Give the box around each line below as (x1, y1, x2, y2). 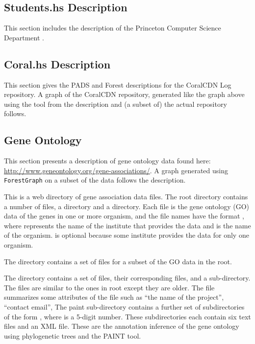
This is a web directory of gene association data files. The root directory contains (4, 191, 248, 202)
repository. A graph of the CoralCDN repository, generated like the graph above (4, 89, 245, 99)
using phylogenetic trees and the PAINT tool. (4, 330, 141, 341)
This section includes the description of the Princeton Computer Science (4, 23, 221, 33)
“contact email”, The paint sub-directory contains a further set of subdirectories (4, 301, 245, 312)
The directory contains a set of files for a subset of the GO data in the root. (4, 256, 232, 266)
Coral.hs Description (4, 56, 111, 71)
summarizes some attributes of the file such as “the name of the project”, (4, 292, 224, 302)
